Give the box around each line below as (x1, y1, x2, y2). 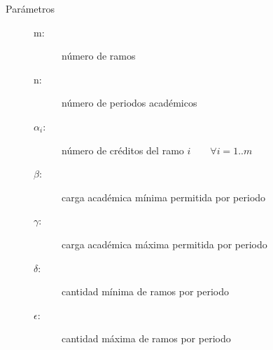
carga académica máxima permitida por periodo (62, 236, 267, 251)
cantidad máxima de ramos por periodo (62, 331, 231, 346)
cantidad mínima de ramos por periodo (62, 284, 229, 299)
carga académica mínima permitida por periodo (62, 189, 266, 204)
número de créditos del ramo (62, 142, 184, 157)
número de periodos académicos (62, 95, 197, 110)
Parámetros (6, 1, 55, 15)
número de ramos (62, 48, 136, 63)
